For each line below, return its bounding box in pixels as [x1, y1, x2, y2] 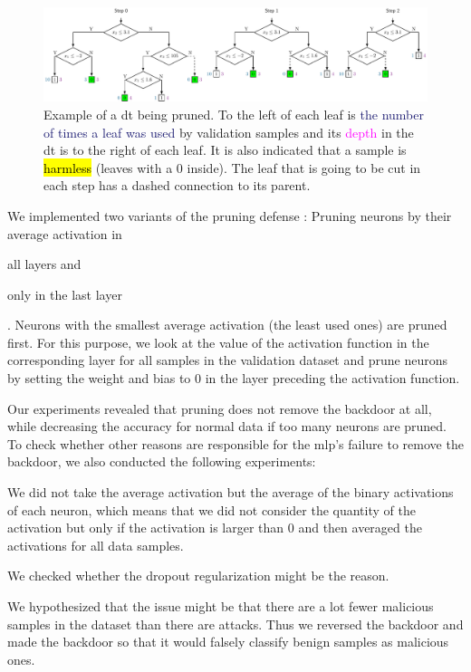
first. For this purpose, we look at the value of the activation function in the [7, 332, 429, 351]
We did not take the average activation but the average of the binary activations [7, 483, 454, 502]
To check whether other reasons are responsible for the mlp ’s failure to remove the [7, 434, 464, 453]
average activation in [7, 224, 122, 243]
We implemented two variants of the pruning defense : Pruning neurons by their [7, 206, 452, 225]
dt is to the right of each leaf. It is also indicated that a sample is [43, 140, 407, 159]
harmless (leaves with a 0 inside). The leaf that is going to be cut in [43, 158, 421, 177]
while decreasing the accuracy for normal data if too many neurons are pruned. [7, 417, 447, 436]
